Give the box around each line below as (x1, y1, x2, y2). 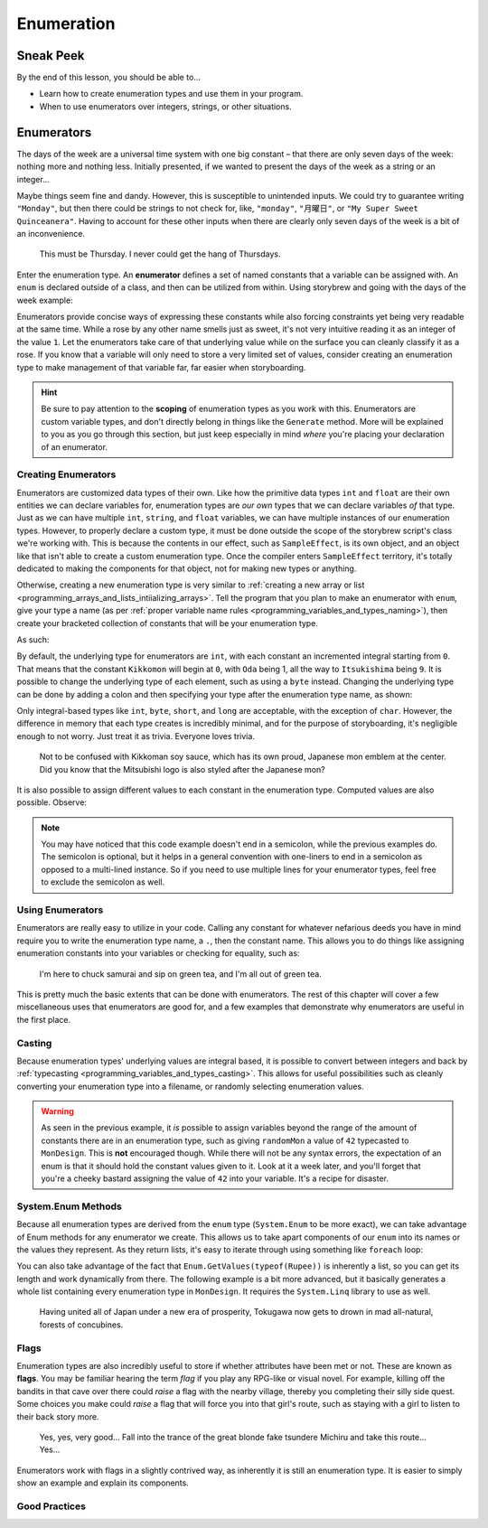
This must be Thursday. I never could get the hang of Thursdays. (39, 248, 281, 259)
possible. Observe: (16, 797, 88, 808)
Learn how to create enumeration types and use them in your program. (39, 89, 304, 99)
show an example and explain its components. (16, 1477, 189, 1488)
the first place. (16, 1014, 71, 1025)
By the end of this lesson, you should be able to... (16, 72, 201, 83)
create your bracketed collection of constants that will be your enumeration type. (16, 617, 318, 628)
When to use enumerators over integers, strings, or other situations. (39, 100, 293, 112)
